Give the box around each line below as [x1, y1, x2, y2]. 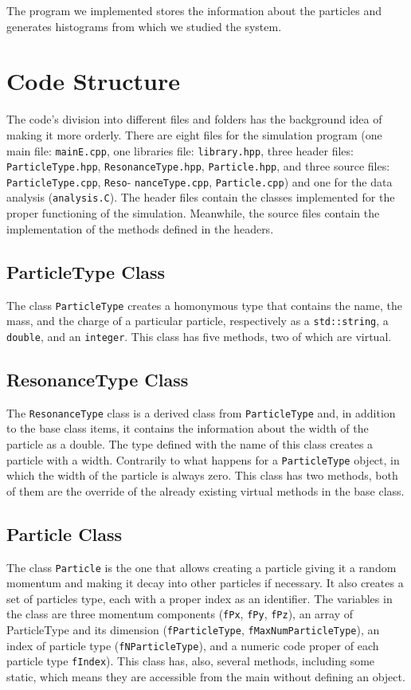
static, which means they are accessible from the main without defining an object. [6, 668, 405, 685]
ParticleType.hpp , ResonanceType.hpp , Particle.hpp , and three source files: [6, 158, 390, 174]
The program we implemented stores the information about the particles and [6, 2, 382, 18]
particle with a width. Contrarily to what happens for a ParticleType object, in [6, 451, 400, 468]
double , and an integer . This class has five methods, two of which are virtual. [6, 327, 392, 344]
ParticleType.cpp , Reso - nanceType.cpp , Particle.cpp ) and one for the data [6, 173, 393, 190]
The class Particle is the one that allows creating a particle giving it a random [6, 559, 397, 575]
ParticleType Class [6, 259, 166, 284]
